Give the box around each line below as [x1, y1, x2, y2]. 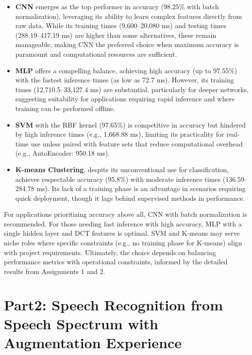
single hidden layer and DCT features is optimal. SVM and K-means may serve [4, 228, 240, 238]
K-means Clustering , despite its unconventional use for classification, [15, 164, 229, 174]
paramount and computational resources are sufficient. [15, 48, 177, 59]
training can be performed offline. [15, 103, 115, 113]
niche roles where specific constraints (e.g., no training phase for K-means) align [4, 238, 242, 248]
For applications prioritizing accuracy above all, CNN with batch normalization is [4, 209, 247, 219]
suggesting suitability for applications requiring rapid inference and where [15, 94, 235, 104]
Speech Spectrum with [4, 313, 158, 333]
